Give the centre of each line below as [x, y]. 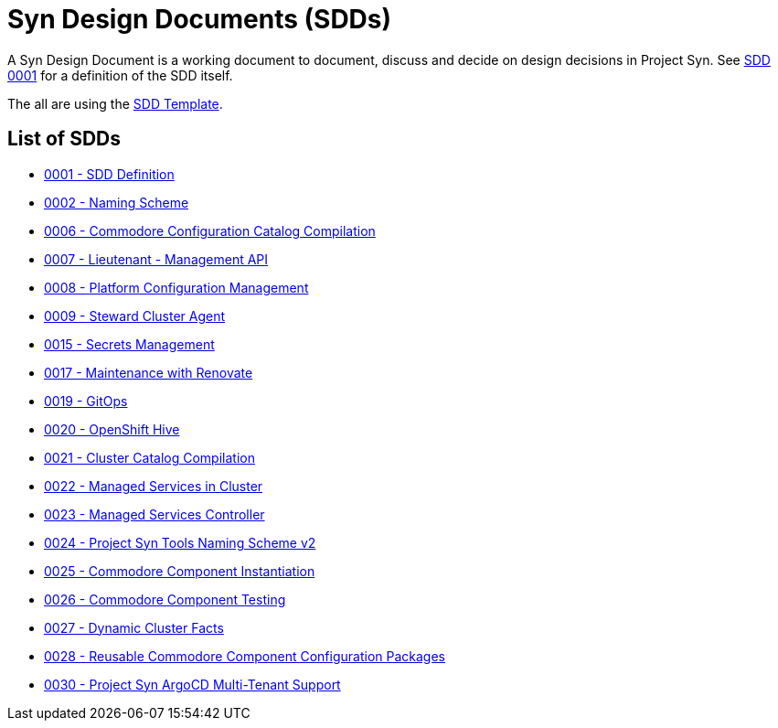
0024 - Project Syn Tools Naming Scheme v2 [180, 542]
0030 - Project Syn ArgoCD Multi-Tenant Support [192, 684]
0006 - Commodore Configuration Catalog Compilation [210, 230]
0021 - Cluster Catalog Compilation [149, 457]
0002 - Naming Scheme [117, 202]
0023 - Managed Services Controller [155, 514]
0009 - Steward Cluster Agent [135, 316]
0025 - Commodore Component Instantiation [180, 571]
